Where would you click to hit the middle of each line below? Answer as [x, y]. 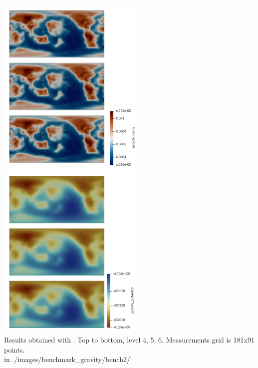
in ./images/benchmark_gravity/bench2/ [67, 359]
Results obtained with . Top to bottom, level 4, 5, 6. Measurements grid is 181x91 [129, 340]
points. [14, 349]
